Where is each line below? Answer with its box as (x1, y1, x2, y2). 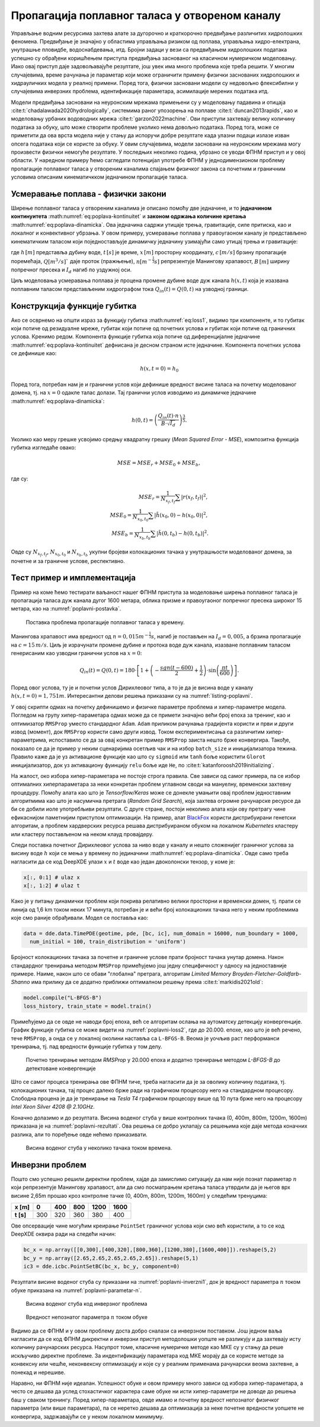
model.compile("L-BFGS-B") (23, 995, 102, 1001)
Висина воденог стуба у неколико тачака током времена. (25, 1144, 172, 1151)
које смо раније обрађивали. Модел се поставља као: (11, 914, 148, 921)
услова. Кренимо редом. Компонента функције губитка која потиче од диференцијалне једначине (11, 333, 260, 340)
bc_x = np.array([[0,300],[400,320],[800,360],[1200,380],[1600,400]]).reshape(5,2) (23, 1246, 277, 1253)
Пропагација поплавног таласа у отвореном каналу (11, 9, 281, 22)
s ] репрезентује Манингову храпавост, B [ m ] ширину (154, 258, 290, 265)
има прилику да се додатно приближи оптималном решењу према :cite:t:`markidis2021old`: (31, 979, 264, 986)
